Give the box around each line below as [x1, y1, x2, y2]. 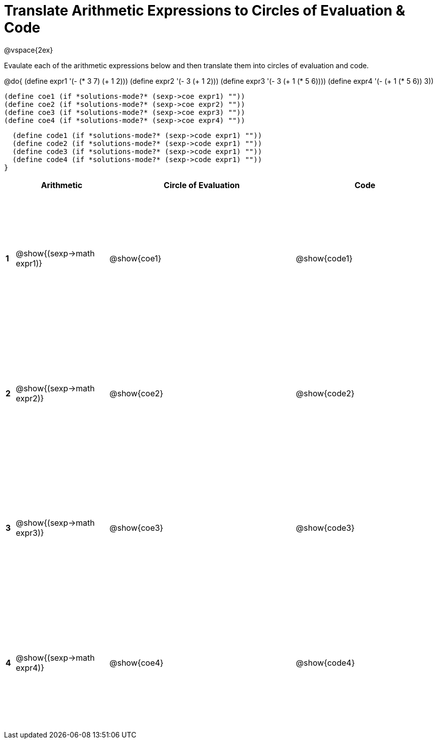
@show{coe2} [109, 388, 164, 398]
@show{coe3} [109, 523, 164, 533]
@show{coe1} [109, 253, 162, 264]
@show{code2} [296, 388, 355, 398]
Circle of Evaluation [164, 180, 240, 190]
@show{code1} [296, 253, 353, 264]
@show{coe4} [109, 658, 164, 668]
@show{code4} [296, 658, 355, 668]
